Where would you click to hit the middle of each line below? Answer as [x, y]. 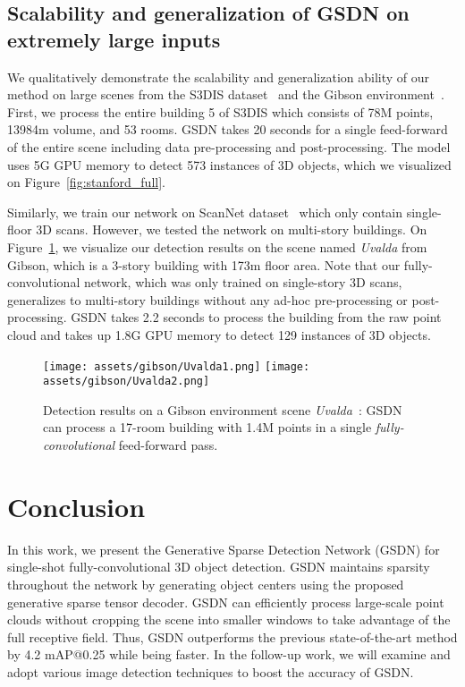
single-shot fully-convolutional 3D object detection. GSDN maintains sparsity [219, 567]
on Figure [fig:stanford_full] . [86, 182]
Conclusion [76, 506]
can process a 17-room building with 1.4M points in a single [207, 427]
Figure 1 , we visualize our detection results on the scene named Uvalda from [217, 246]
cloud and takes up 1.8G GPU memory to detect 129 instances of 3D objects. [219, 334]
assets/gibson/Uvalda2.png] [127, 382]
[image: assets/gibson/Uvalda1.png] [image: [177, 366]
